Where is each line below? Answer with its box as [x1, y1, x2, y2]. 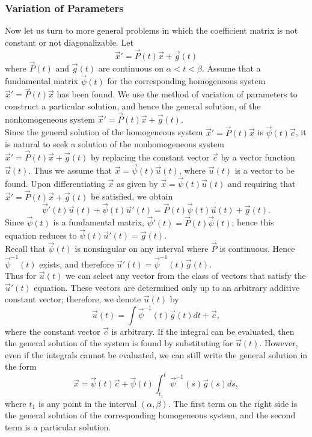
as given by [117, 177, 158, 189]
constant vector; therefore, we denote [5, 293, 141, 305]
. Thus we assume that [28, 163, 112, 176]
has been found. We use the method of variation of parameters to [57, 88, 298, 100]
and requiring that [227, 177, 296, 189]
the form [5, 360, 37, 373]
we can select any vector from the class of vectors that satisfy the [65, 269, 306, 282]
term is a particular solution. [5, 420, 111, 433]
